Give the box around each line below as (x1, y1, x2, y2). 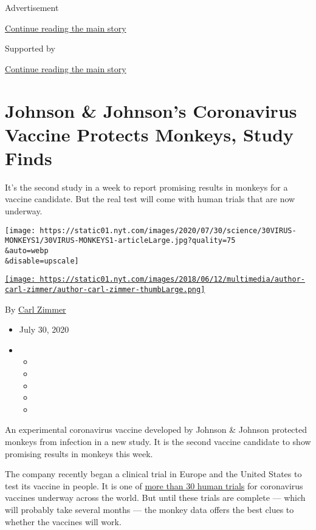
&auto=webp (5, 246, 49, 255)
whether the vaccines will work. (5, 515, 122, 528)
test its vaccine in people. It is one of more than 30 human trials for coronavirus (5, 479, 303, 492)
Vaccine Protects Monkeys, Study (5, 121, 294, 146)
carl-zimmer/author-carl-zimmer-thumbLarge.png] (5, 285, 205, 294)
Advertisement (5, 1, 59, 13)
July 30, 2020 (19, 323, 69, 336)
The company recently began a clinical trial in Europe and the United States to (5, 467, 302, 480)
